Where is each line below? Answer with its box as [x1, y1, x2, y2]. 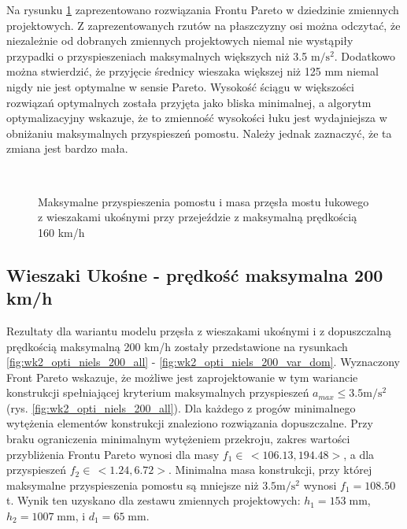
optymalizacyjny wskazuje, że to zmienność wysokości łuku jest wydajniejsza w [6, 109, 387, 126]
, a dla [343, 446, 375, 462]
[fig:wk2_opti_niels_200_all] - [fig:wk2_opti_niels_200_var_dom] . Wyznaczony [6, 353, 401, 370]
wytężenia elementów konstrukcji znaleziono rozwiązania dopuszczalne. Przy [6, 415, 373, 431]
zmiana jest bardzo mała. [6, 140, 128, 157]
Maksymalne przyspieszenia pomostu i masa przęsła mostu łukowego [38, 193, 369, 209]
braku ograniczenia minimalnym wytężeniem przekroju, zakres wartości [6, 431, 350, 447]
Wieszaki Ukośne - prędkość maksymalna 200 [6, 262, 383, 287]
